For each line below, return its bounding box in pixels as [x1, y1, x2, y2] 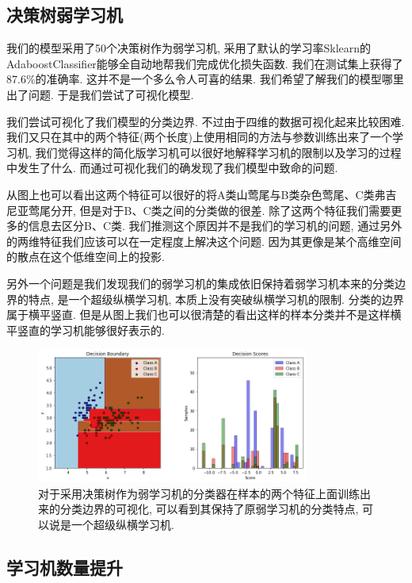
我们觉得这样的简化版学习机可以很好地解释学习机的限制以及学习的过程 [35, 144, 402, 160]
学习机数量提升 [6, 554, 123, 579]
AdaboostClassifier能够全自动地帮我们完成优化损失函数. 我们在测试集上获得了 [6, 55, 403, 71]
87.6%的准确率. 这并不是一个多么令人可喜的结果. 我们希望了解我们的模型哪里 [6, 71, 404, 87]
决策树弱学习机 [6, 2, 123, 27]
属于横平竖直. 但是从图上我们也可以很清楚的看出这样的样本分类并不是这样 [6, 306, 391, 323]
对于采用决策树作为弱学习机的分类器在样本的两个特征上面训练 [38, 485, 360, 501]
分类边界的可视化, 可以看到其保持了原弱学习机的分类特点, [59, 501, 359, 517]
